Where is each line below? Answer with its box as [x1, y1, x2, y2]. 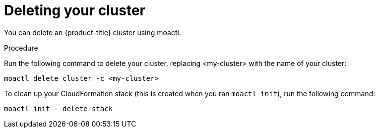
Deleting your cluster [4, 2, 145, 19]
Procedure [4, 43, 38, 52]
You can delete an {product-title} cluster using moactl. [4, 28, 181, 37]
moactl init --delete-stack [4, 104, 113, 113]
